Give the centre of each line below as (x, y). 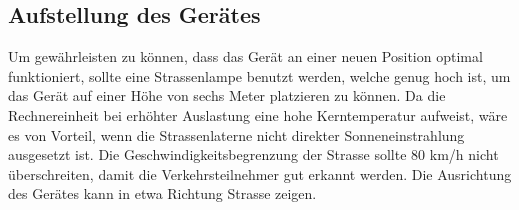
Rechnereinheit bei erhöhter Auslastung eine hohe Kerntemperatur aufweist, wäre (258, 114)
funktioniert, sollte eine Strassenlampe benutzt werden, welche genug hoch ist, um (259, 75)
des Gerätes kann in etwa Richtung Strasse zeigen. (162, 193)
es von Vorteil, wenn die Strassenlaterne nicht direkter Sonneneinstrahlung (236, 134)
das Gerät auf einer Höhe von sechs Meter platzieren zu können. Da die (227, 95)
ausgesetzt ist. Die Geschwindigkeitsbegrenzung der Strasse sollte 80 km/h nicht (253, 154)
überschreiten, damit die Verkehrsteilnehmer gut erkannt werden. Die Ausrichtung (260, 173)
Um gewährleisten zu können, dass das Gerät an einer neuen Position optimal (245, 56)
